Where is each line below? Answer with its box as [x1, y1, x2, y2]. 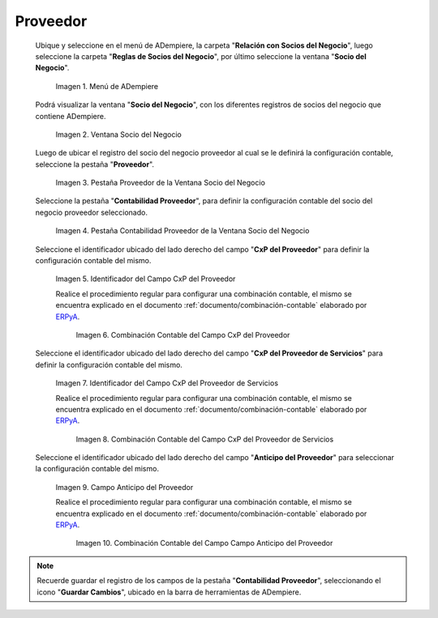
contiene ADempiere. [35, 111, 106, 121]
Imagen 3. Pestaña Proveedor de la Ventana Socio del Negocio [55, 178, 265, 188]
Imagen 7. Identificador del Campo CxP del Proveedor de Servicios [55, 378, 279, 388]
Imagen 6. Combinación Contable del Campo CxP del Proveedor [75, 330, 290, 339]
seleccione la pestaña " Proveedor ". [35, 159, 154, 169]
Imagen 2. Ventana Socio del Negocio [55, 130, 182, 139]
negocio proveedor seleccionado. [35, 207, 148, 217]
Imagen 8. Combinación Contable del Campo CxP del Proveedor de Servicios [75, 434, 334, 444]
